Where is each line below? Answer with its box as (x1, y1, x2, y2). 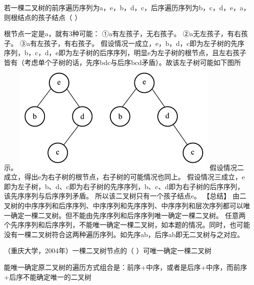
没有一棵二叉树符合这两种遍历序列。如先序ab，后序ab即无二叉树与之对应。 (4, 229, 244, 239)
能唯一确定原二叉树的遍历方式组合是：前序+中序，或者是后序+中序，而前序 (4, 262, 247, 272)
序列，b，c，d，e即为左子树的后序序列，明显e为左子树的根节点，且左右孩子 (4, 47, 247, 58)
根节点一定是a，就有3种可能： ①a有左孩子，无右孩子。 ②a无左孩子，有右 (4, 28, 241, 39)
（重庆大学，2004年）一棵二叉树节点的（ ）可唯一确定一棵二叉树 (4, 245, 212, 256)
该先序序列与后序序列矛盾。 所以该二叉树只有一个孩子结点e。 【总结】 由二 (4, 191, 247, 201)
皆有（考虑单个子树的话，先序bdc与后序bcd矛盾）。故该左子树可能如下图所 (4, 57, 241, 67)
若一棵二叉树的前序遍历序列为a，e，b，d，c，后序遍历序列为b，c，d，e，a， (4, 2, 250, 12)
